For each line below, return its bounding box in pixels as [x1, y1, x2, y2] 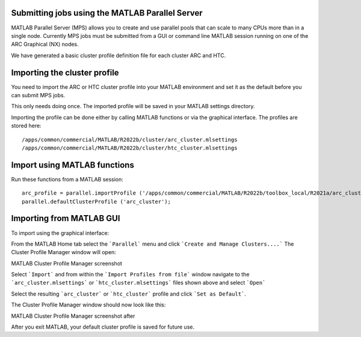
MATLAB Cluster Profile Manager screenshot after [11, 312, 135, 320]
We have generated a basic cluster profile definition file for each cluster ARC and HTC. [11, 52, 226, 59]
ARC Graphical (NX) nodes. [11, 41, 79, 48]
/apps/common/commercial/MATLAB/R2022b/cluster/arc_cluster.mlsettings [22, 136, 238, 143]
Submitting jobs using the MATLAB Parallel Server [11, 8, 203, 18]
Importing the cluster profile [11, 67, 120, 77]
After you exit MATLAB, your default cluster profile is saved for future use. [11, 323, 195, 330]
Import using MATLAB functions [11, 160, 135, 170]
